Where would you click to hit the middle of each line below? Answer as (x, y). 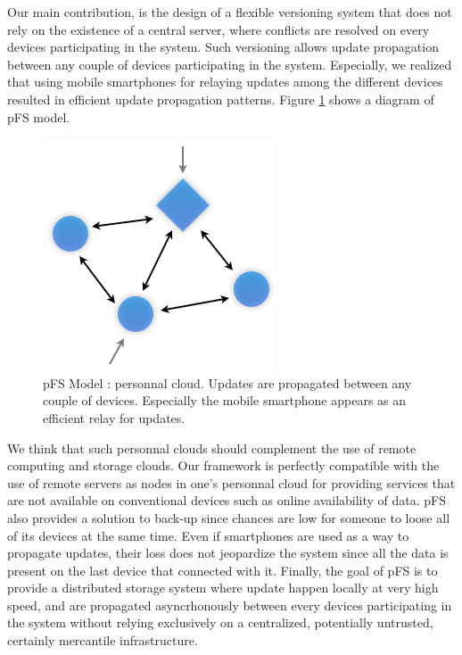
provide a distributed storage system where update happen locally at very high (223, 588)
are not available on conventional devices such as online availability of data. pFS (227, 500)
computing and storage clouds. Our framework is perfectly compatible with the (223, 465)
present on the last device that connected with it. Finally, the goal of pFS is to (223, 570)
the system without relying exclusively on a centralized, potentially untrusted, (220, 622)
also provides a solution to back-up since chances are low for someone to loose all (229, 517)
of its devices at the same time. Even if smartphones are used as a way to (208, 535)
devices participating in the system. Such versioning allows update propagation (223, 47)
